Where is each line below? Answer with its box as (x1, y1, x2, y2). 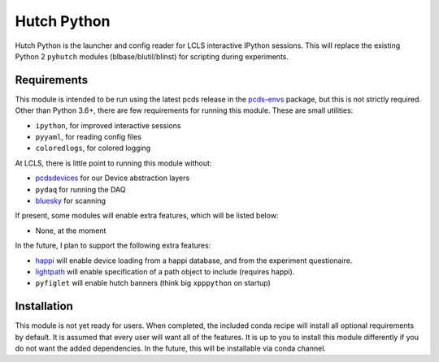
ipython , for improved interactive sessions (35, 120, 181, 130)
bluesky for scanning (35, 196, 106, 205)
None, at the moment (35, 226, 106, 235)
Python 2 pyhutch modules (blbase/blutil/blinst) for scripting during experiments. (15, 51, 289, 61)
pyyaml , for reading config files (35, 132, 142, 142)
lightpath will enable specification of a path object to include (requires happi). (35, 266, 295, 276)
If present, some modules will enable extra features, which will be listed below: (15, 211, 279, 221)
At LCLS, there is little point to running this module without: (15, 158, 212, 168)
